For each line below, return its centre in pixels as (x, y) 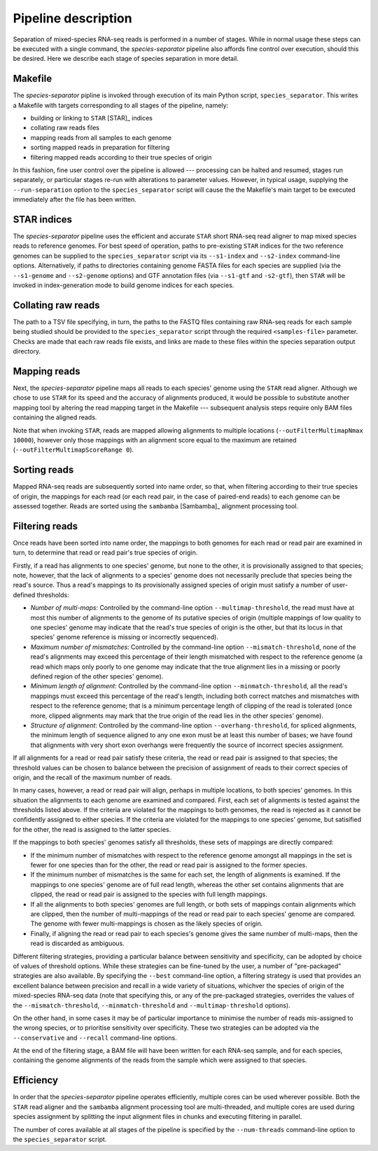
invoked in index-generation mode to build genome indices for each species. (124, 285)
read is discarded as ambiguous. (78, 943)
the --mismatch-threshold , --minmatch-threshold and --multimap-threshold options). (152, 1005)
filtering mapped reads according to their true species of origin (121, 157)
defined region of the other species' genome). (97, 676)
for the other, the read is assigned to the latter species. (92, 829)
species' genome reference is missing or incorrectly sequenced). (124, 637)
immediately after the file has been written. (75, 200)
